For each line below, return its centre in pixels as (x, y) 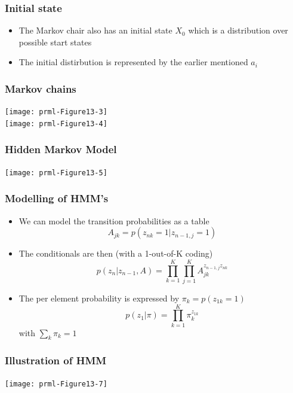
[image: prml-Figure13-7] (56, 384)
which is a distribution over (238, 30)
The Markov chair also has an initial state (95, 30)
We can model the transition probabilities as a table (114, 220)
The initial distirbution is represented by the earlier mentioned (133, 62)
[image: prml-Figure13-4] (56, 124)
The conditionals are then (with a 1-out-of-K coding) (116, 253)
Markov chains (41, 88)
